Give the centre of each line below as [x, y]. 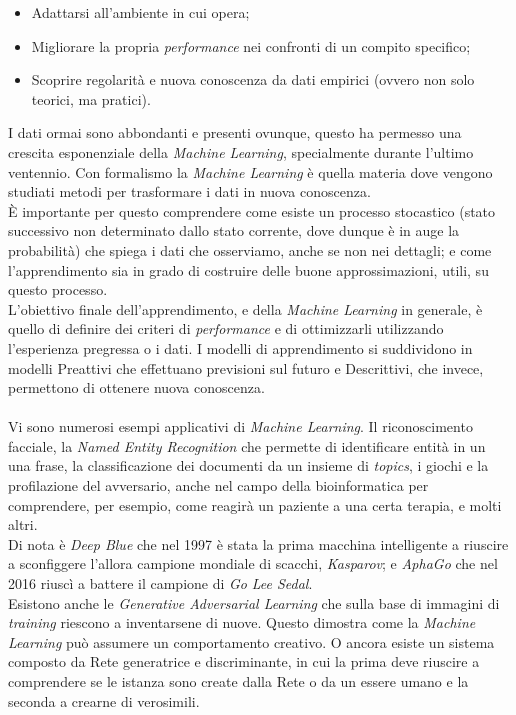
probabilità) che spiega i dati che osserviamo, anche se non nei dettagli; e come [250, 249]
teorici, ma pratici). [91, 98]
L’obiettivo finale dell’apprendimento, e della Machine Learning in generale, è [245, 308]
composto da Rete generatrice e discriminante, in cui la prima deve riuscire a [244, 661]
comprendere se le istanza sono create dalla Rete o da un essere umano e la [238, 681]
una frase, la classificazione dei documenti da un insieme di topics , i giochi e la [248, 465]
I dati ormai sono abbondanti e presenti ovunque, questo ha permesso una [235, 132]
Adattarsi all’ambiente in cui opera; [140, 12]
